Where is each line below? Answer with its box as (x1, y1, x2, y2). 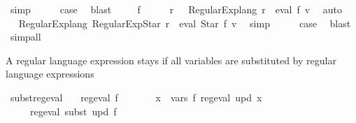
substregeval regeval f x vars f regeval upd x (10, 89, 262, 104)
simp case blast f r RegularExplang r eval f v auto (10, 2, 343, 16)
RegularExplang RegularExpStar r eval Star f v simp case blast (18, 15, 351, 30)
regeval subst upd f (29, 103, 117, 118)
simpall (10, 29, 41, 44)
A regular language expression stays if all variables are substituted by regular (6, 52, 336, 67)
